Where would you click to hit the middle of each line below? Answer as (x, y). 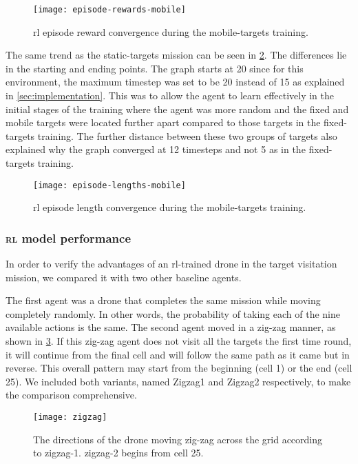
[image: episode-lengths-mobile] (109, 185)
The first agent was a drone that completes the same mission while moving (163, 300)
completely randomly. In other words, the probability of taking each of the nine (173, 313)
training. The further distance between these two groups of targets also (187, 135)
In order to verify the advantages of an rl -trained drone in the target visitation (171, 264)
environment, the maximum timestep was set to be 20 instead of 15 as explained (175, 82)
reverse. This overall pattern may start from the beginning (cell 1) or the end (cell (179, 368)
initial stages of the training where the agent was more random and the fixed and (177, 109)
